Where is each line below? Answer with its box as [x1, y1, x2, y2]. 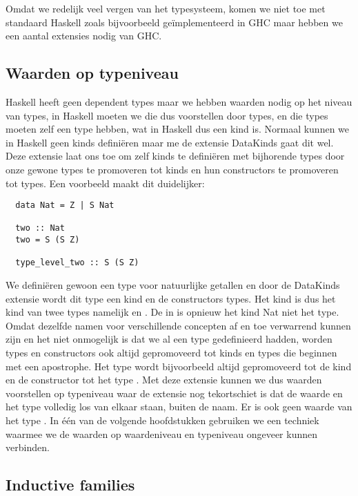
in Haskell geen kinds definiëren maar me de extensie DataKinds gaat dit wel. [6, 135, 334, 149]
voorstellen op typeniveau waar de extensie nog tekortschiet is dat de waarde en [6, 385, 343, 400]
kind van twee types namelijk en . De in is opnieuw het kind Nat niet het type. [6, 305, 339, 319]
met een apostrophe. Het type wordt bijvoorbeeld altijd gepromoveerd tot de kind [6, 359, 352, 373]
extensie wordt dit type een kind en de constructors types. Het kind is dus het [6, 291, 336, 305]
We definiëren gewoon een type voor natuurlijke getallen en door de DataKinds [6, 278, 340, 292]
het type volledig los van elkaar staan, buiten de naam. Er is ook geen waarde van [6, 399, 352, 414]
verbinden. [6, 440, 50, 455]
